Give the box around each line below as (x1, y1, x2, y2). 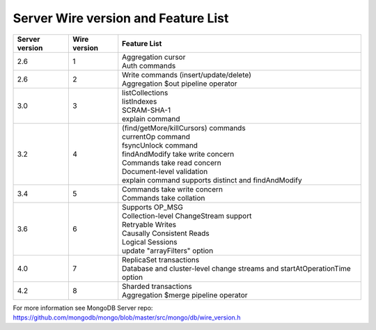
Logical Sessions (122, 237, 178, 246)
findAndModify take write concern (122, 149, 235, 159)
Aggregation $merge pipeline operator (122, 290, 248, 299)
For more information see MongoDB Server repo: (13, 304, 153, 312)
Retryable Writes (122, 219, 177, 229)
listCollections (122, 88, 169, 97)
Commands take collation (122, 193, 205, 203)
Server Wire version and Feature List (13, 10, 229, 26)
